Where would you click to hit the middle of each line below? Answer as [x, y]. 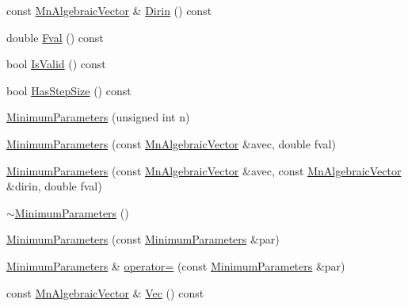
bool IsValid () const [56, 64]
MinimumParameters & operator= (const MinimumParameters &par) [176, 265]
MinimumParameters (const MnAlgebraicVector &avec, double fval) [171, 143]
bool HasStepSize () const [69, 90]
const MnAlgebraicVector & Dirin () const [109, 10]
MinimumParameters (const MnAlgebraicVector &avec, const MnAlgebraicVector [204, 170]
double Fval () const [55, 37]
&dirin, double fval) [54, 186]
